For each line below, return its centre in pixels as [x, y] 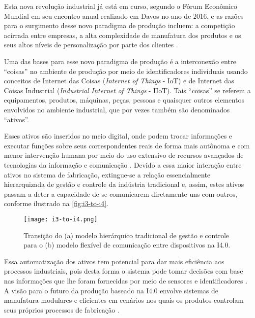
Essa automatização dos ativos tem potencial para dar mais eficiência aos [114, 261]
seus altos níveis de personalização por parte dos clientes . [91, 45]
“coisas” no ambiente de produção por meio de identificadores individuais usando [126, 71]
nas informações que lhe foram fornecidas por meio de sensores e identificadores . [126, 280]
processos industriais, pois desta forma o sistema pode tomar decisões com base [124, 271]
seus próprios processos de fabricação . [62, 309]
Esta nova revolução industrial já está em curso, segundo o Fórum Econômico [121, 6]
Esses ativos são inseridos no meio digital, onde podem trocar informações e [118, 136]
